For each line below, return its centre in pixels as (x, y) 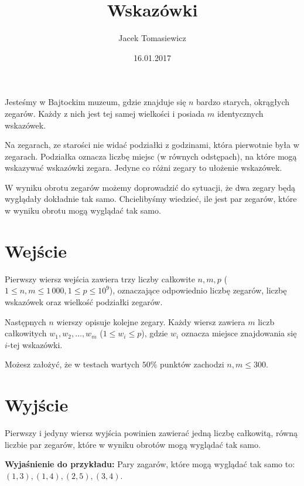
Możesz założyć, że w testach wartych (72, 364)
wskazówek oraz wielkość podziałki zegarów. (84, 301)
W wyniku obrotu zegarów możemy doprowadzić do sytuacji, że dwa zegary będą (150, 187)
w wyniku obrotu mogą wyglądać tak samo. (83, 210)
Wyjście (37, 405)
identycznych (240, 113)
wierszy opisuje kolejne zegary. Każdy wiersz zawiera (151, 321)
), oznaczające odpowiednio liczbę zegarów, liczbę (198, 290)
